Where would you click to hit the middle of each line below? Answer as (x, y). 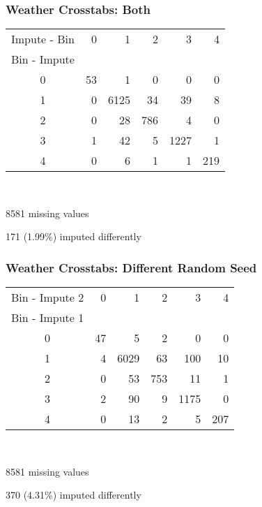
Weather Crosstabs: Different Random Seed (131, 267)
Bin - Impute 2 (48, 297)
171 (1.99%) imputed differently (74, 236)
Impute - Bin (43, 39)
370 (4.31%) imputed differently (74, 495)
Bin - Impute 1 (48, 318)
